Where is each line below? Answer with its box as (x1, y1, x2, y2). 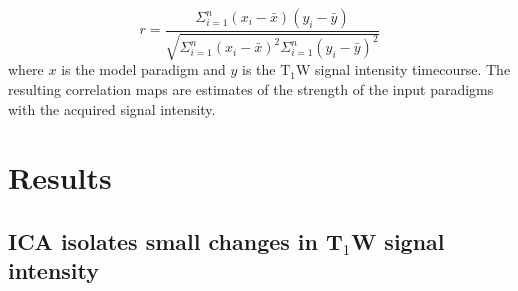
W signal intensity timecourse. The (295, 59, 511, 80)
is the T (241, 59, 291, 80)
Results (8, 157, 112, 198)
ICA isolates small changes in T (8, 225, 343, 256)
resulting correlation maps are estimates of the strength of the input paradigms (8, 79, 494, 100)
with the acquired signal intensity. (8, 98, 216, 119)
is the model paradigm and (61, 59, 226, 80)
